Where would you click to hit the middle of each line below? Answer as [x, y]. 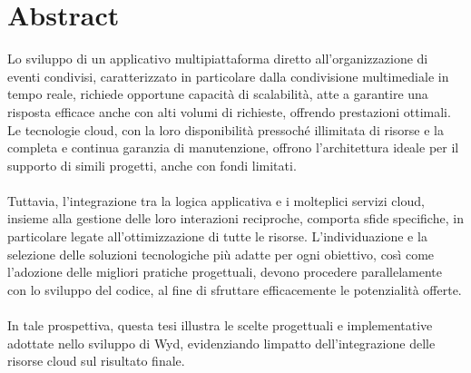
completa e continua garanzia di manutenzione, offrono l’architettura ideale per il [233, 147]
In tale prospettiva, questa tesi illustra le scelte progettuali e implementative [220, 325]
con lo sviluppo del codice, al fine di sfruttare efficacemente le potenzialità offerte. [235, 289]
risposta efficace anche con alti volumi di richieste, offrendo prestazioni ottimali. [229, 111]
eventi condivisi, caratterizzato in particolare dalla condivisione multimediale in [228, 76]
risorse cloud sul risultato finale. [96, 361]
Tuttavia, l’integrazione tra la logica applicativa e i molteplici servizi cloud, [216, 200]
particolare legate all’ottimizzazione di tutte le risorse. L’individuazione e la [217, 236]
